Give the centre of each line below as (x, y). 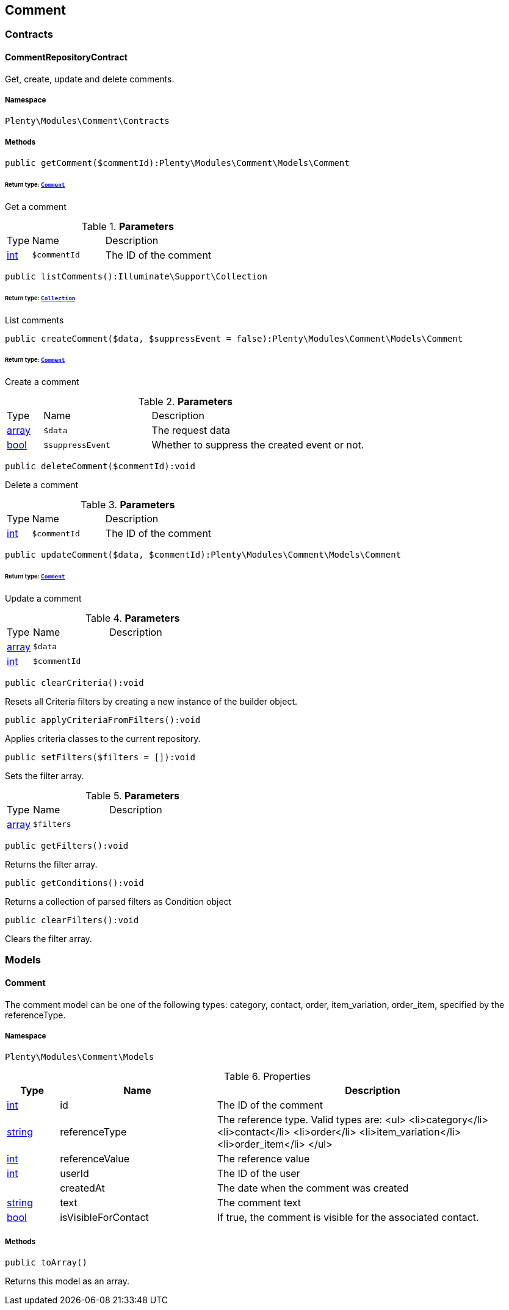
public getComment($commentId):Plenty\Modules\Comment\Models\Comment (177, 163)
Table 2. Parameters (185, 402)
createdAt (82, 1188)
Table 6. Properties (267, 1077)
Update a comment (43, 598)
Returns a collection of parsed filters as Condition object (118, 901)
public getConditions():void (74, 883)
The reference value (263, 1159)
